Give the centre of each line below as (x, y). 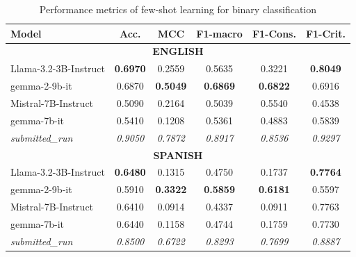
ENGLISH (178, 51)
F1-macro (219, 33)
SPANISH (178, 155)
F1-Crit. (325, 33)
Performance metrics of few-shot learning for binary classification (178, 9)
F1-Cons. (274, 33)
